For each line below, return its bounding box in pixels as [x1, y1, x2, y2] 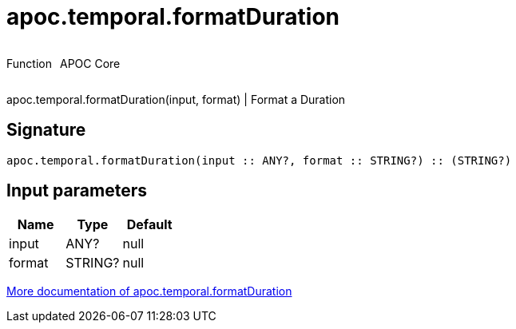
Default [126, 216, 173, 233]
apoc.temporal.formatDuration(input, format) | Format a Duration [6, 92, 346, 106]
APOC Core [59, 56, 121, 70]
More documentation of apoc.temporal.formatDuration [6, 284, 292, 299]
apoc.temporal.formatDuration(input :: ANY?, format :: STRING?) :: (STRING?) [6, 153, 512, 167]
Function [6, 56, 52, 70]
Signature [6, 120, 86, 141]
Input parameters [6, 180, 148, 201]
